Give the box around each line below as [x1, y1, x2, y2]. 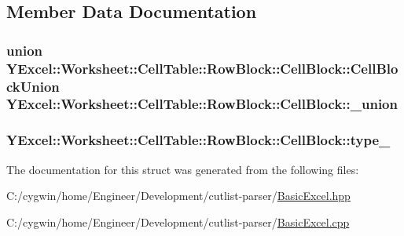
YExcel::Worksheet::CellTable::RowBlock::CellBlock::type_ [6, 130, 391, 150]
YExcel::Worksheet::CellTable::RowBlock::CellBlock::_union [6, 94, 398, 114]
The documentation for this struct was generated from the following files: [6, 161, 359, 177]
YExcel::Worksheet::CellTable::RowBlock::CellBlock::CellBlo [6, 58, 398, 78]
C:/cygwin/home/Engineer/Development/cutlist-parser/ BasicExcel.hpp [6, 187, 351, 204]
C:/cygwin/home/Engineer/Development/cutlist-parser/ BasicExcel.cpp [6, 213, 350, 230]
